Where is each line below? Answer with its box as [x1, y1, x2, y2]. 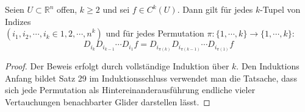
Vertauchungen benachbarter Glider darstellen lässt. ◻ [5, 96, 210, 108]
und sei [102, 3, 130, 15]
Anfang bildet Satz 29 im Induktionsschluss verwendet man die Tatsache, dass [5, 71, 297, 84]
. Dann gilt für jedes [177, 3, 253, 15]
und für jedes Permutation [106, 27, 204, 40]
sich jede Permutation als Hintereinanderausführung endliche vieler [5, 83, 256, 96]
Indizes [5, 15, 31, 27]
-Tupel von [260, 3, 301, 15]
